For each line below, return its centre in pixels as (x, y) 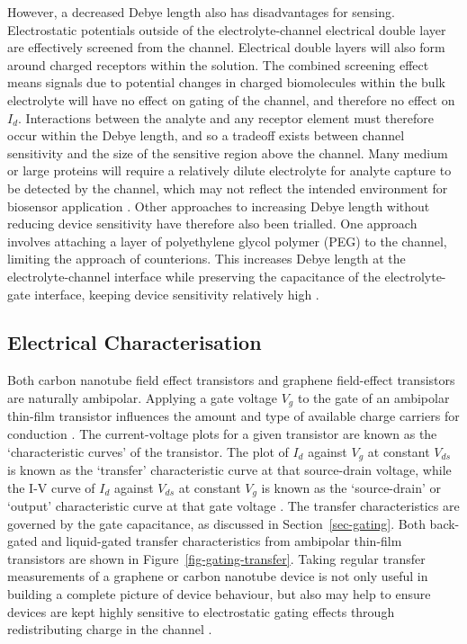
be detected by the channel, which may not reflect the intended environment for (228, 188)
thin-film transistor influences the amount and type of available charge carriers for (233, 416)
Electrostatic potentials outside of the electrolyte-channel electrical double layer (227, 29)
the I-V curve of (51, 487)
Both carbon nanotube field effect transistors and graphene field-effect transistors (231, 380)
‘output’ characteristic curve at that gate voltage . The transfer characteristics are (233, 506)
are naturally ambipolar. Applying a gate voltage (142, 397)
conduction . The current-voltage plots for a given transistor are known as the (222, 433)
